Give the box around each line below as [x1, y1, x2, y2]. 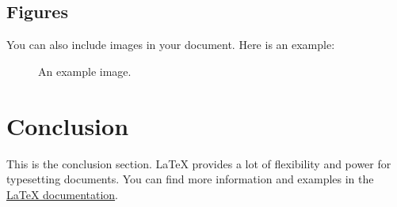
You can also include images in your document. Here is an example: [6, 36, 335, 53]
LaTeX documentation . [6, 186, 118, 202]
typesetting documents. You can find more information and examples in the [6, 171, 374, 187]
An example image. [38, 62, 132, 79]
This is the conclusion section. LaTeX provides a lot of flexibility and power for [6, 155, 391, 171]
